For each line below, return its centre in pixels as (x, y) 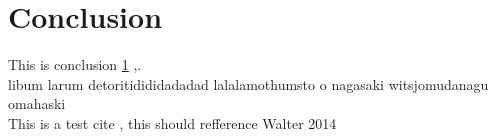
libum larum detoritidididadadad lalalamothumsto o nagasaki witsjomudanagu (248, 83)
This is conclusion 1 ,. (75, 64)
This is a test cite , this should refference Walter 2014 (172, 122)
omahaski (37, 103)
